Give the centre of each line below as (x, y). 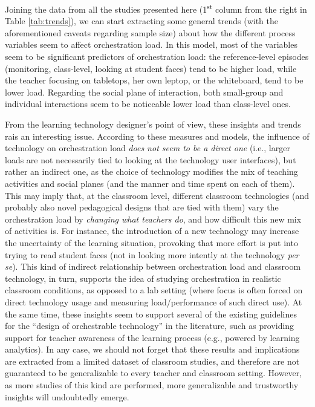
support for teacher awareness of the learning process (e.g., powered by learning (152, 337)
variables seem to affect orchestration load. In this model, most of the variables (151, 44)
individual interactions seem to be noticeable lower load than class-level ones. (148, 104)
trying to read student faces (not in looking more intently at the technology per (152, 254)
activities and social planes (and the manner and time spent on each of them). (150, 183)
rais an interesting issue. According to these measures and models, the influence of (157, 136)
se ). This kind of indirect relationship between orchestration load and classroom (153, 266)
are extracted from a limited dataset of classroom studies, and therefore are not (152, 361)
